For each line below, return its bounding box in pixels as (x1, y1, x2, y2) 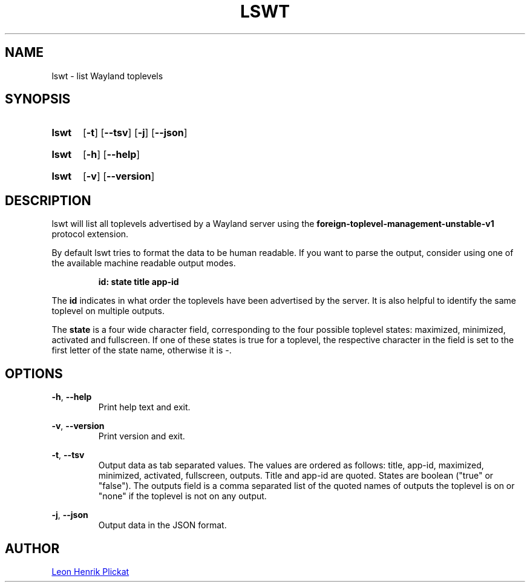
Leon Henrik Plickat (51, 566, 129, 577)
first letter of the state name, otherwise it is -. (51, 345, 232, 356)
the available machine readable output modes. (51, 258, 236, 269)
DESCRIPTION (5, 192, 91, 208)
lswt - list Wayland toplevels (51, 70, 163, 81)
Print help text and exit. (98, 402, 191, 413)
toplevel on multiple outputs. (51, 306, 165, 316)
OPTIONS (5, 366, 63, 381)
